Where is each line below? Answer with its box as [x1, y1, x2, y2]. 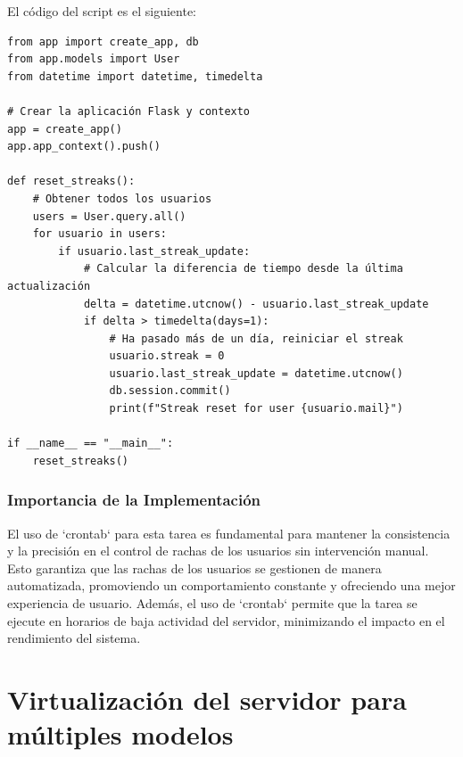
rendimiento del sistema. [7, 629, 141, 647]
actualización [7, 279, 91, 292]
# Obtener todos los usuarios [32, 192, 212, 205]
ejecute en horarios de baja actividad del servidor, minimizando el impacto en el [7, 611, 445, 629]
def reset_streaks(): [7, 175, 136, 188]
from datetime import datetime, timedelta [7, 70, 263, 83]
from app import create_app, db [7, 35, 199, 48]
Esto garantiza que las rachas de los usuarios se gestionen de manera [7, 558, 382, 577]
